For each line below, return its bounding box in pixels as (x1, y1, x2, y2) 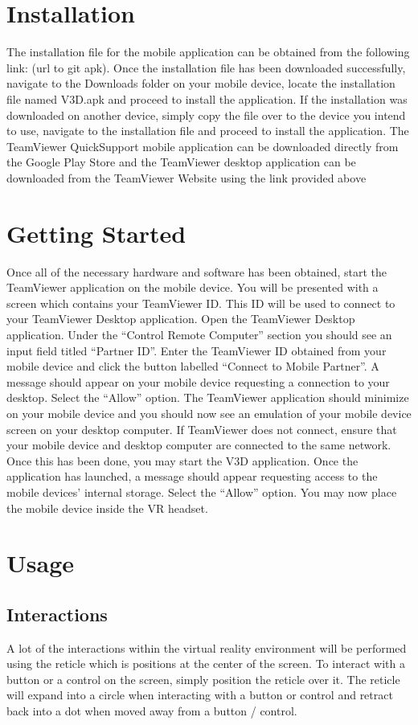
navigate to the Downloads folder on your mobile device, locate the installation (6, 75, 395, 92)
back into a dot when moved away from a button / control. (6, 702, 297, 719)
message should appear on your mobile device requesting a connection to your (6, 373, 390, 390)
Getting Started (6, 216, 186, 249)
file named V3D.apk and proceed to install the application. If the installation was (6, 90, 408, 107)
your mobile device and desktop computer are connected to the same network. (6, 436, 391, 453)
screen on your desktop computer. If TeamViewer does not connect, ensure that (6, 420, 397, 437)
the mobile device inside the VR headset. (6, 499, 208, 516)
